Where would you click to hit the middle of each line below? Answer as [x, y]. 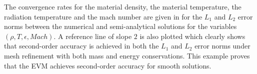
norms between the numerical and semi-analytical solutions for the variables [120, 26]
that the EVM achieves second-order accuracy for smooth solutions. [108, 65]
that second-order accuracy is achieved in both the [81, 46]
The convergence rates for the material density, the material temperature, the [123, 6]
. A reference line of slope [93, 36]
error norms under [222, 46]
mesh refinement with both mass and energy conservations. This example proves [127, 55]
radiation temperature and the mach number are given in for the [103, 16]
